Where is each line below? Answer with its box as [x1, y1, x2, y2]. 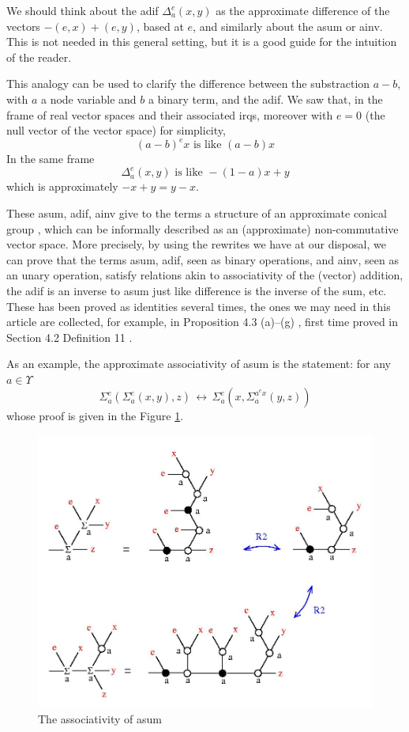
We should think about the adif [6, 2, 159, 18]
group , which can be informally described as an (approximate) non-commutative [6, 220, 399, 237]
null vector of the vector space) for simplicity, [6, 122, 226, 138]
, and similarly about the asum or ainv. [193, 17, 383, 34]
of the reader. [6, 48, 72, 65]
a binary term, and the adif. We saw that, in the [148, 90, 383, 107]
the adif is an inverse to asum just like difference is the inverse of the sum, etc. [6, 282, 387, 298]
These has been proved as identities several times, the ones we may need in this [6, 298, 391, 314]
